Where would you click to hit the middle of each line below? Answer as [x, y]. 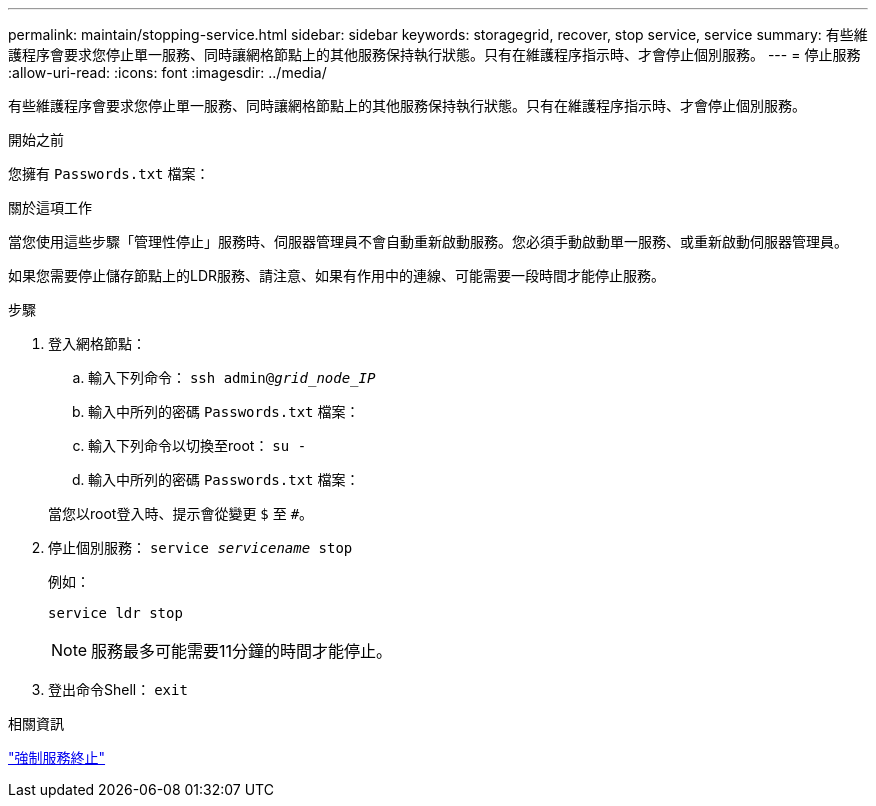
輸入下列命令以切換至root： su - [197, 445]
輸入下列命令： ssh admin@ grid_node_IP [232, 377]
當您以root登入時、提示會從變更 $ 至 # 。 [181, 513]
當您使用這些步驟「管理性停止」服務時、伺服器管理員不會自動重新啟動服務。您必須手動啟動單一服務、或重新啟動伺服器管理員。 [428, 241]
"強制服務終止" [57, 757]
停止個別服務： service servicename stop [200, 547]
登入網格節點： [97, 343]
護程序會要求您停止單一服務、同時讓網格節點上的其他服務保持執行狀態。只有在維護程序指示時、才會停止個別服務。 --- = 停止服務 [434, 54]
